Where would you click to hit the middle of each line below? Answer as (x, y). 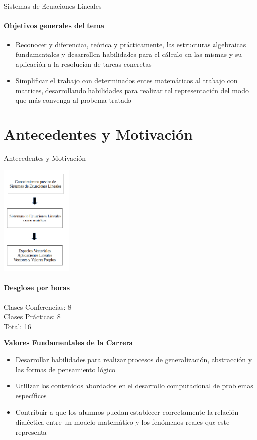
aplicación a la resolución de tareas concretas (84, 64)
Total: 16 (18, 326)
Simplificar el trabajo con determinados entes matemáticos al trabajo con (127, 81)
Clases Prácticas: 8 (32, 316)
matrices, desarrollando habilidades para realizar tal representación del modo (132, 90)
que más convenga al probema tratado (73, 100)
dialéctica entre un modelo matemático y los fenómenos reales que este (123, 421)
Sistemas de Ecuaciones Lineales (53, 6)
